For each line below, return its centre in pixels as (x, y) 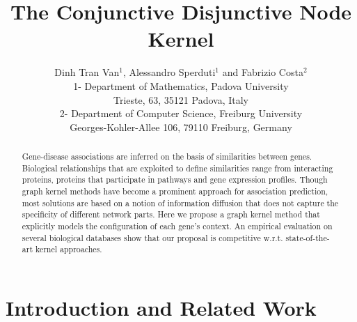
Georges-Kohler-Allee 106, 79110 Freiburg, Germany (181, 127)
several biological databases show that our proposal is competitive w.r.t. (152, 237)
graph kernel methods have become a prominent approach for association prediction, (175, 191)
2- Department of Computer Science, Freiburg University (181, 113)
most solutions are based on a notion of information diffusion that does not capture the (180, 202)
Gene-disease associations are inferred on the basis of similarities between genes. (167, 156)
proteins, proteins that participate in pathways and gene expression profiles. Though (175, 179)
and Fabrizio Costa (263, 72)
